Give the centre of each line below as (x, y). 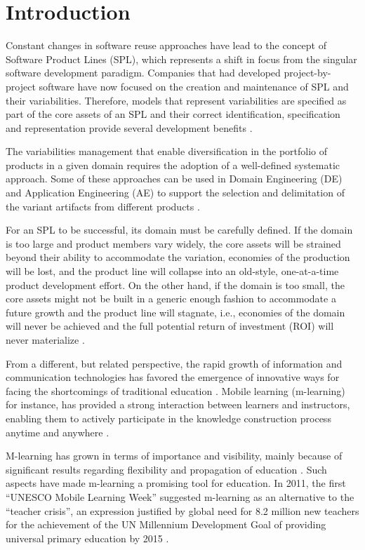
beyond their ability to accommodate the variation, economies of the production (178, 257)
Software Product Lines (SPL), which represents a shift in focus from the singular (181, 59)
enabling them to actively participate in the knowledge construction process (168, 418)
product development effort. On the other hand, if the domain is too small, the (175, 284)
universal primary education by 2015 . (87, 538)
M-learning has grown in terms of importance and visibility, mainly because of (174, 456)
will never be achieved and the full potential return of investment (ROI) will (170, 326)
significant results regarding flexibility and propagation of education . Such (166, 469)
